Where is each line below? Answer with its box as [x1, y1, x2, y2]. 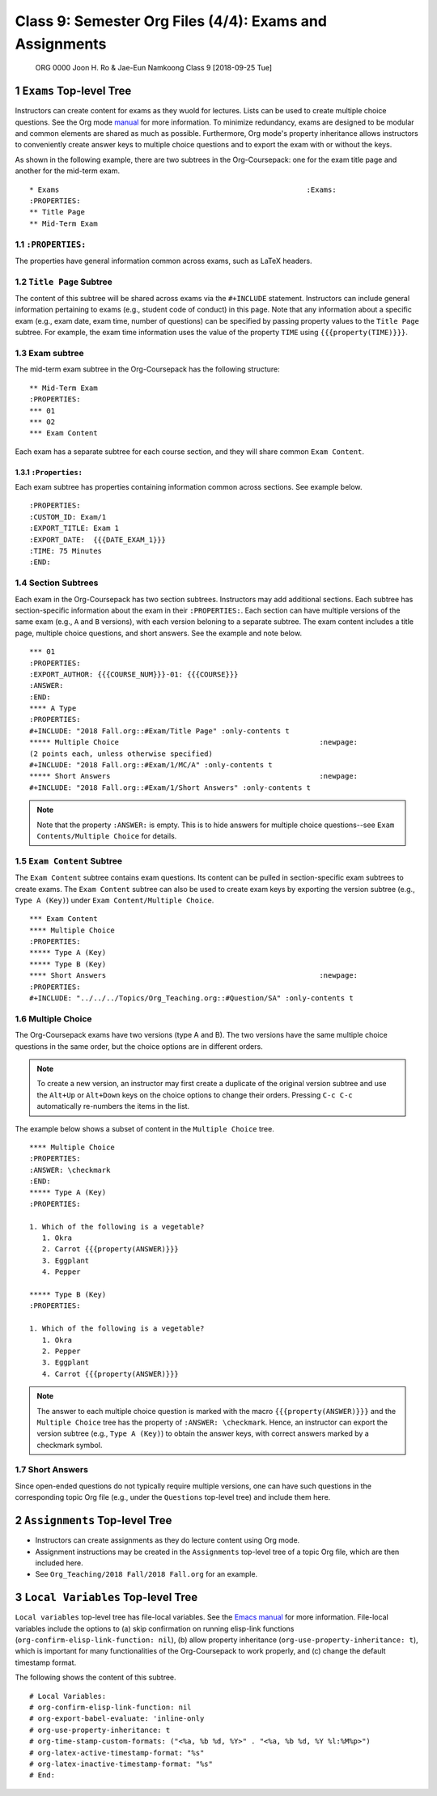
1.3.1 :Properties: [15, 467, 83, 477]
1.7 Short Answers [15, 1464, 89, 1475]
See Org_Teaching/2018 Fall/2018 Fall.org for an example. [35, 1569, 258, 1579]
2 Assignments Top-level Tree [15, 1514, 172, 1527]
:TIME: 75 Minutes [29, 546, 103, 556]
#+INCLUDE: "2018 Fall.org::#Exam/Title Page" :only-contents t [29, 726, 291, 736]
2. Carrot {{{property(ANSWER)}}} [41, 1245, 180, 1254]
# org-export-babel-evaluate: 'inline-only [29, 1714, 205, 1723]
